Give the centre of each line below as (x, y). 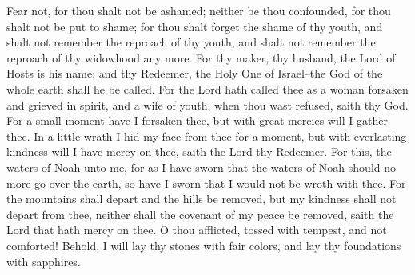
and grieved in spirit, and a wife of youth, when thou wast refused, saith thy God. (207, 104)
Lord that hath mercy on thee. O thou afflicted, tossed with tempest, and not (197, 230)
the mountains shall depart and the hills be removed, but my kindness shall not (202, 199)
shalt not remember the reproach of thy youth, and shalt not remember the (191, 42)
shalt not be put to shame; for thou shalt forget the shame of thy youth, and (195, 26)
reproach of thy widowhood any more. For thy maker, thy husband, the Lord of (201, 57)
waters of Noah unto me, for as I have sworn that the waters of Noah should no (202, 167)
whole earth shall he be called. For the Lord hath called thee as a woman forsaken (207, 88)
